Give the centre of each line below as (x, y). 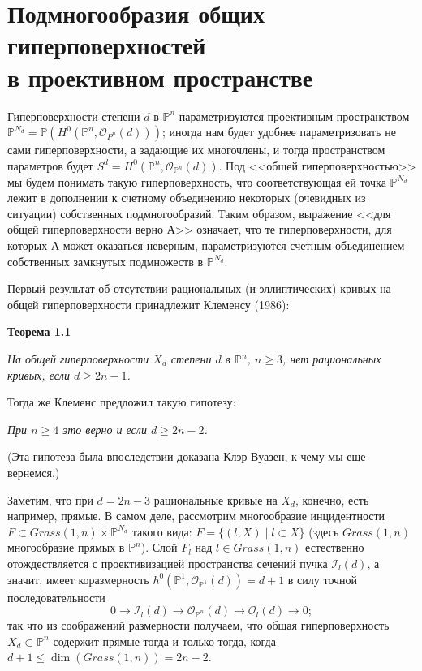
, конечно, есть (332, 499)
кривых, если (39, 374)
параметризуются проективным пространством (294, 116)
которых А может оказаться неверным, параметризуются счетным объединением (206, 245)
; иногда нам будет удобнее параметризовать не (279, 132)
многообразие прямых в (66, 547)
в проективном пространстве (160, 77)
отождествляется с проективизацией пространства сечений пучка (168, 563)
